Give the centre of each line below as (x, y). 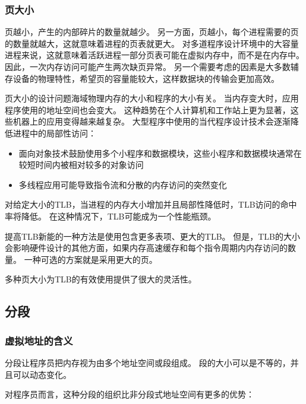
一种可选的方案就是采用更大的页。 (91, 259)
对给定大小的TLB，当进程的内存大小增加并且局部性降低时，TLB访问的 (143, 204)
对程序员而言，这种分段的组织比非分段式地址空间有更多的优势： (130, 394)
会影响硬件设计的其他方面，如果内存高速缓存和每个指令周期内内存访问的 (146, 248)
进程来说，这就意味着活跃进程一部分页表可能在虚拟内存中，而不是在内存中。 (154, 55)
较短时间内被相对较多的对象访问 (81, 165)
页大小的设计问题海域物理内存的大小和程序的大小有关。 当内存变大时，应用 (152, 98)
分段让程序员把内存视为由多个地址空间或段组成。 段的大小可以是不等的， (148, 362)
